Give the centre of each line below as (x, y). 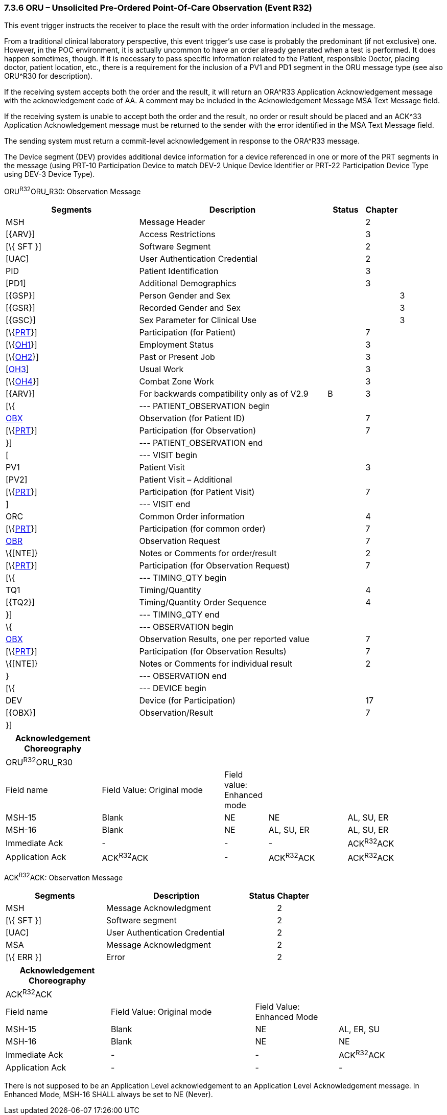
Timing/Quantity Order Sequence (203, 602)
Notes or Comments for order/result (208, 553)
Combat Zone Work (177, 382)
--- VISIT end (165, 504)
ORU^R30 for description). (48, 76)
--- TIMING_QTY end (179, 615)
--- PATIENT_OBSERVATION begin (205, 406)
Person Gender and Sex (185, 296)
